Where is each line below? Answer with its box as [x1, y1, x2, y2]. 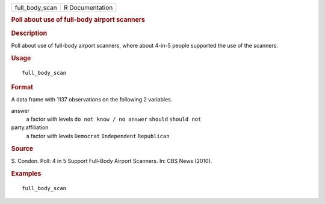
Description [11, 29, 48, 37]
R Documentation [63, 4, 113, 11]
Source [11, 144, 34, 153]
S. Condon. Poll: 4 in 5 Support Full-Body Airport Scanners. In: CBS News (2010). [11, 157, 212, 164]
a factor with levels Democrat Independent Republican [26, 132, 170, 139]
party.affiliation [11, 124, 49, 131]
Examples [11, 169, 42, 177]
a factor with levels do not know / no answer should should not [26, 115, 202, 123]
